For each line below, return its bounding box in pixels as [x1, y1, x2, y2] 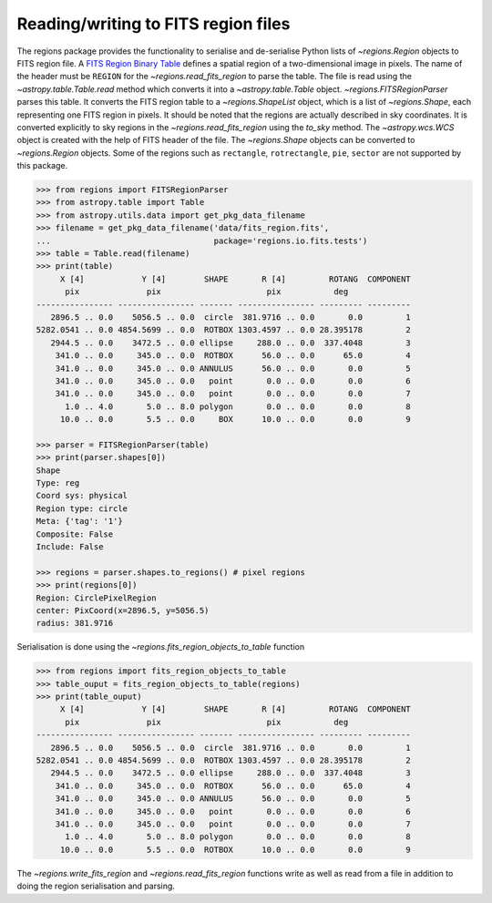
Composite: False [36, 528, 114, 539]
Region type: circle [36, 503, 128, 514]
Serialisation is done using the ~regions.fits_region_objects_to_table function [16, 641, 305, 652]
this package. [16, 160, 68, 171]
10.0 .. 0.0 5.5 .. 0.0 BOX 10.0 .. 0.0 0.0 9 [59, 415, 412, 425]
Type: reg [36, 478, 80, 488]
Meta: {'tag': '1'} [36, 516, 123, 527]
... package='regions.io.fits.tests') [36, 235, 368, 246]
